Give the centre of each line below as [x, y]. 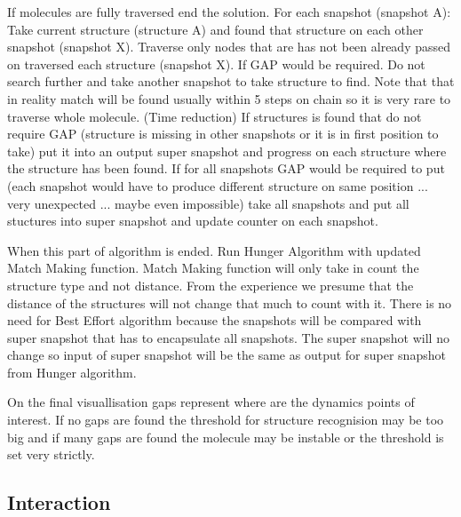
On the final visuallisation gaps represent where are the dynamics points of [211, 402]
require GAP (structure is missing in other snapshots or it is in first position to [223, 134]
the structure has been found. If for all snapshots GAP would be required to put [226, 168]
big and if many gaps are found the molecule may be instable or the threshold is [226, 437]
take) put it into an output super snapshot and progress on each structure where [227, 151]
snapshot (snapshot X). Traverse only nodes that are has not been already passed [229, 47]
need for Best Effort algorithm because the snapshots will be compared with [215, 320]
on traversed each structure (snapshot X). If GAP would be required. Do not [216, 64]
